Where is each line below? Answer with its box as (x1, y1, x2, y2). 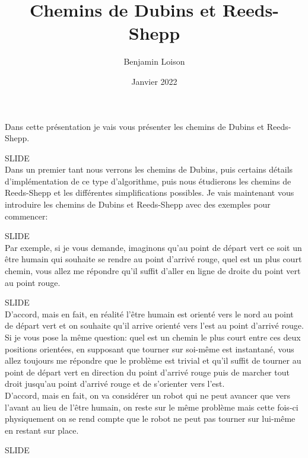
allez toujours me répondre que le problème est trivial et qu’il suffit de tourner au (5, 354, 301, 367)
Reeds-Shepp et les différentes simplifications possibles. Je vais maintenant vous (5, 186, 294, 199)
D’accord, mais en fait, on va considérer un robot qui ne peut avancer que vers (5, 389, 290, 401)
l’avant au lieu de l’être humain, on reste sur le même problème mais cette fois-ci (5, 400, 299, 413)
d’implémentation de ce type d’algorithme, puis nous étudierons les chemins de (5, 174, 291, 187)
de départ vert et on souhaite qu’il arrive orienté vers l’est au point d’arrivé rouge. (5, 319, 304, 332)
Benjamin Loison (123, 55, 185, 68)
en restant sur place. (5, 424, 79, 436)
